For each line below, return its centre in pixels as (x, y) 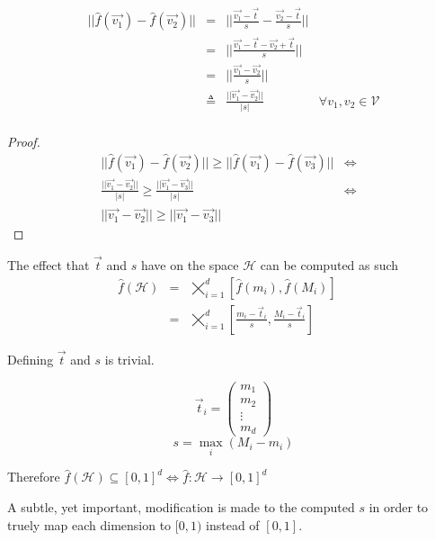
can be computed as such (329, 265)
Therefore (34, 477)
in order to (399, 506)
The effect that (49, 265)
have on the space (190, 265)
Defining (31, 359)
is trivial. (129, 359)
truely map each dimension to (89, 524)
